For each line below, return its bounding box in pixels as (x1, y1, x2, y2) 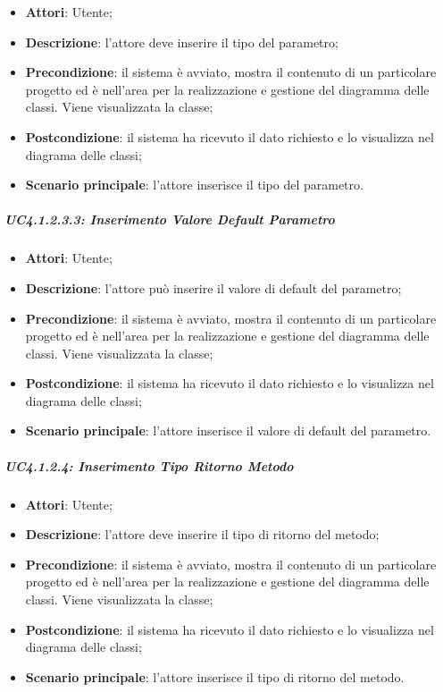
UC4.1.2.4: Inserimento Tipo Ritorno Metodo (4, 456, 294, 475)
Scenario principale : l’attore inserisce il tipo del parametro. (25, 175, 364, 194)
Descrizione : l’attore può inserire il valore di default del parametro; (25, 278, 402, 297)
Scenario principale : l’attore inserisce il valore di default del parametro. (25, 421, 431, 440)
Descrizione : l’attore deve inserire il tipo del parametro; (25, 32, 339, 51)
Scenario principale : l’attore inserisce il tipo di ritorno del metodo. (25, 667, 405, 686)
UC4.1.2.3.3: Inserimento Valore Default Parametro (4, 210, 335, 229)
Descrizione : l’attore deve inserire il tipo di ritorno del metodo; (25, 525, 380, 544)
